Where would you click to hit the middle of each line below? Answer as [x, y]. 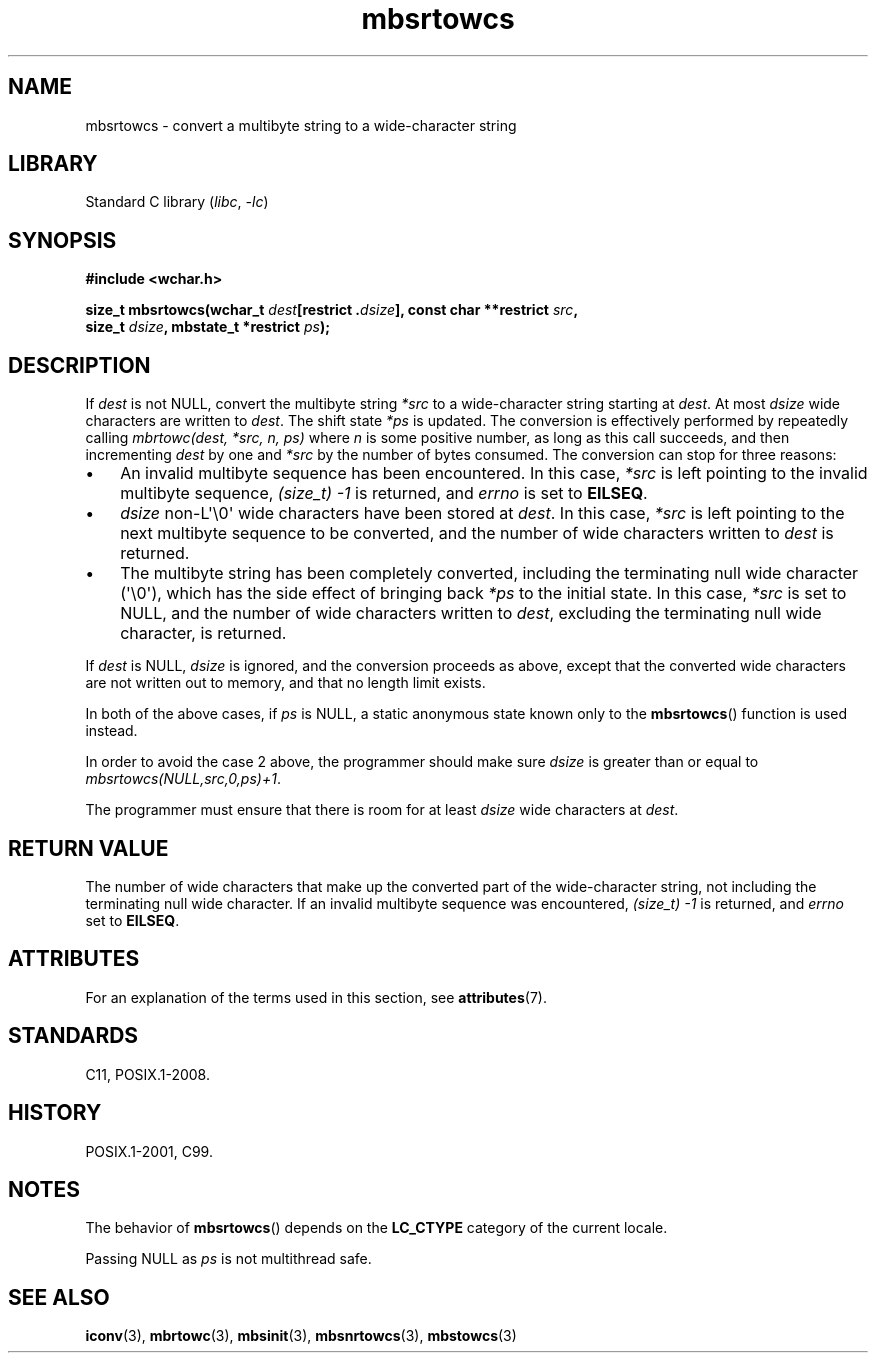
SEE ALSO [59, 1297]
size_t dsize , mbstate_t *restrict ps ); [207, 327]
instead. [111, 731]
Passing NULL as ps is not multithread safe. [228, 1259]
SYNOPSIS [62, 240]
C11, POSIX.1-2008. [147, 1074]
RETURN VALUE [88, 848]
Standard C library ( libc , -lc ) [177, 202]
